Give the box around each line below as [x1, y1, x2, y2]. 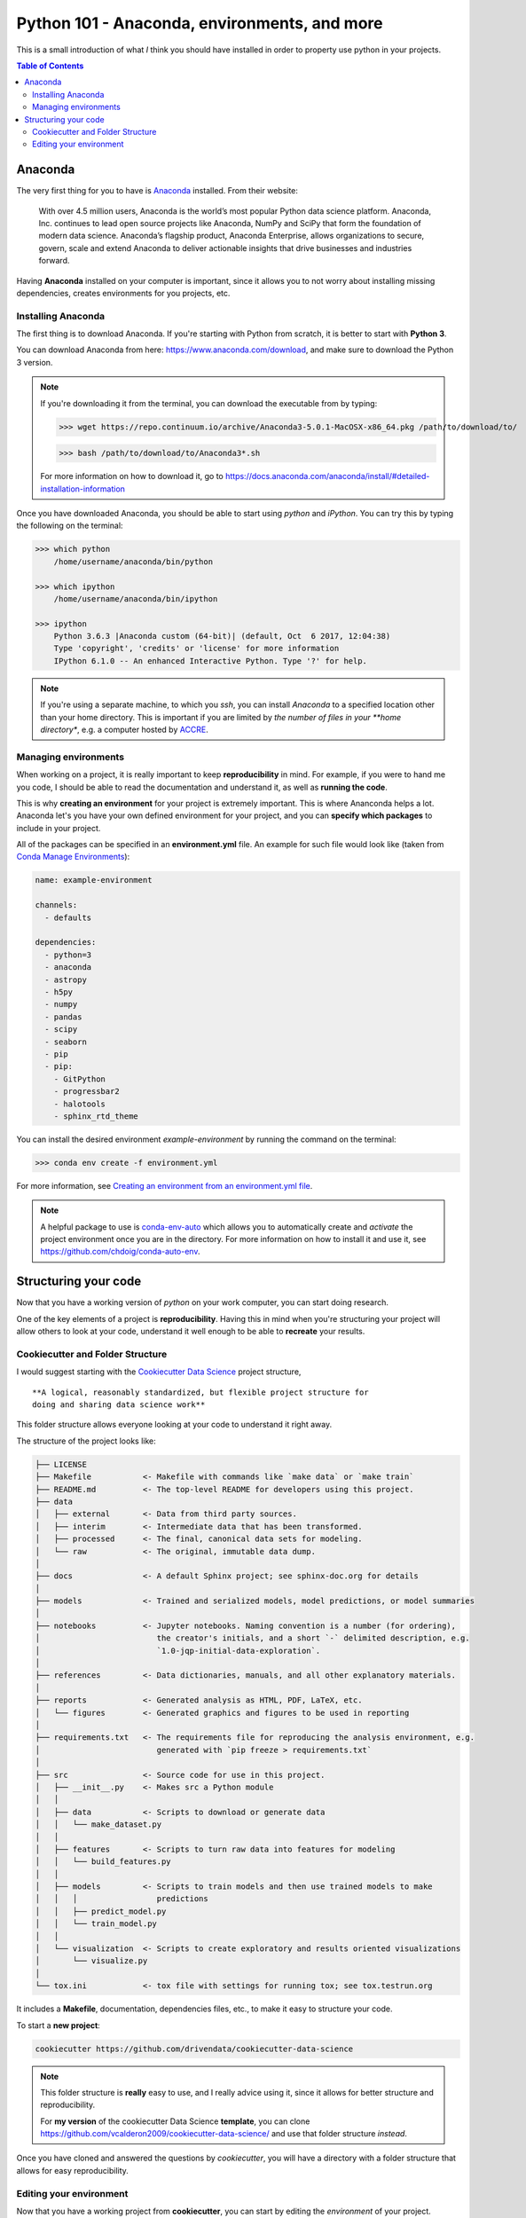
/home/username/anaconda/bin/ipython [53, 594, 218, 603]
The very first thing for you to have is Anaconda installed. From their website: [16, 185, 299, 196]
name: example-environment [35, 875, 153, 885]
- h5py [44, 987, 74, 997]
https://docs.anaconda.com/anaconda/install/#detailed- [224, 471, 430, 482]
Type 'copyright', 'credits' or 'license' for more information [53, 643, 340, 654]
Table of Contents [16, 60, 84, 71]
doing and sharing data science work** [32, 1400, 206, 1410]
